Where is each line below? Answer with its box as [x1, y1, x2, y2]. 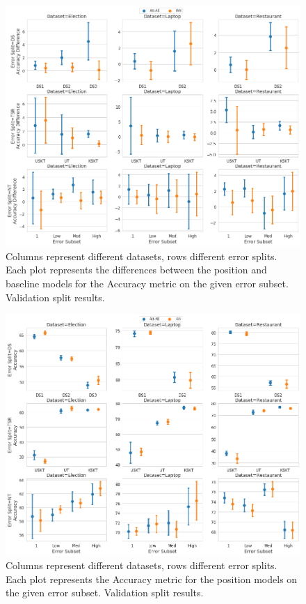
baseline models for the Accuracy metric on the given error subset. [6, 276, 289, 291]
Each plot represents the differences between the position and [6, 262, 267, 277]
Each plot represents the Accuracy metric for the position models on [6, 571, 298, 586]
